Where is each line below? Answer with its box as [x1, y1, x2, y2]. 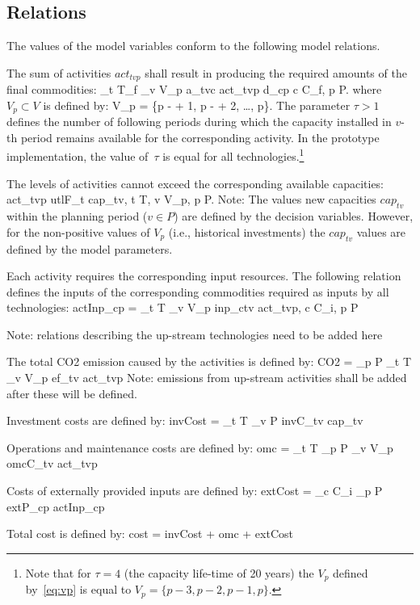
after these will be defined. [6, 384, 137, 401]
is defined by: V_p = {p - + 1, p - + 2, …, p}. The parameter [43, 96, 351, 113]
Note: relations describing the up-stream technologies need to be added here [6, 326, 383, 342]
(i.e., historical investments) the [168, 223, 325, 240]
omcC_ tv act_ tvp [6, 455, 98, 472]
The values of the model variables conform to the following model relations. [6, 37, 380, 54]
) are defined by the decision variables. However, [174, 208, 414, 225]
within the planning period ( [6, 208, 148, 225]
